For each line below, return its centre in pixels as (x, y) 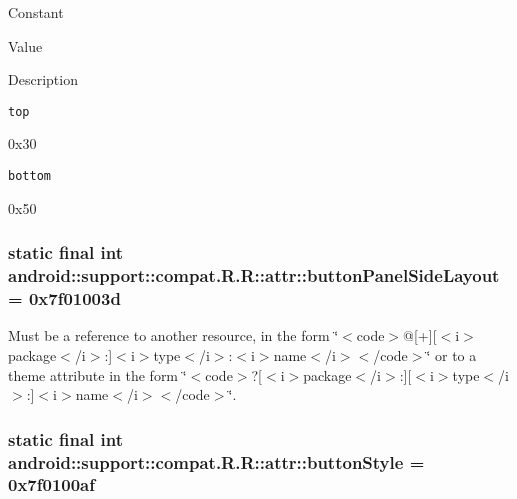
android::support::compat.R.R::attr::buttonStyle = (216, 461)
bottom (29, 176)
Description (43, 79)
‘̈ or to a (451, 354)
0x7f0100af (51, 484)
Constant (36, 12)
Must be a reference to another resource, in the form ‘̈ (173, 335)
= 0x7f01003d (64, 298)
